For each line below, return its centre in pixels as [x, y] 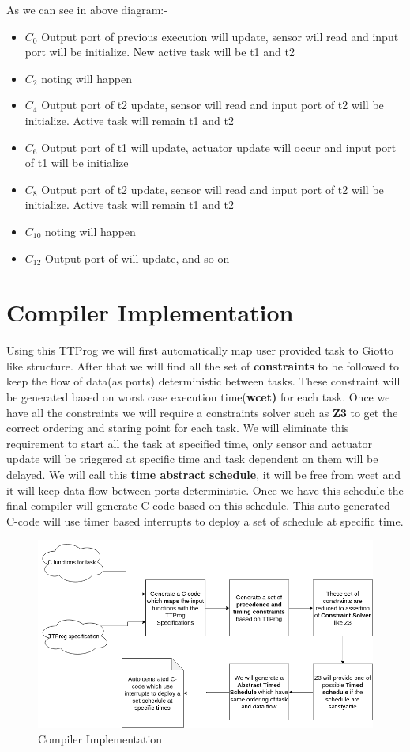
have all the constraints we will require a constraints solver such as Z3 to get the [202, 412]
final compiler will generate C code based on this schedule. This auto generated [198, 505]
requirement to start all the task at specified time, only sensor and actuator [189, 443]
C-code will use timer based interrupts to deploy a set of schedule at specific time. [205, 520]
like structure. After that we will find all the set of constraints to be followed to [203, 365]
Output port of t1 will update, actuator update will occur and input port [219, 147]
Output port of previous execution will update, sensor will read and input [220, 36]
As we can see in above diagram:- [87, 9]
